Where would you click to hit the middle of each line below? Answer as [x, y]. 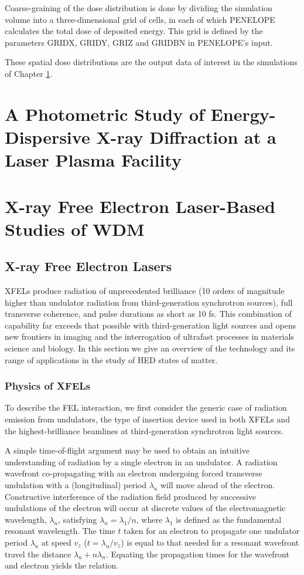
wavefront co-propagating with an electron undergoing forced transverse [134, 473]
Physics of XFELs [48, 386]
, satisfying [78, 519]
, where [149, 519]
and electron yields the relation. [62, 565]
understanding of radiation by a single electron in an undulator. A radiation [141, 461]
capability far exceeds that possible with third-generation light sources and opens [151, 325]
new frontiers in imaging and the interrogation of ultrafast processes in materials [149, 336]
